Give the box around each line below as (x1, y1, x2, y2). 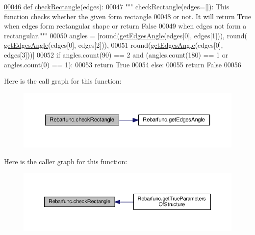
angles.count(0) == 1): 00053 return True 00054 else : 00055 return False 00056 (4, 59, 241, 69)
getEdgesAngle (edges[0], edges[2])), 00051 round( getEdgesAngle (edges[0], (4, 40, 223, 50)
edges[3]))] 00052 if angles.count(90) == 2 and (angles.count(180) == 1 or (4, 49, 229, 59)
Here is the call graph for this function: (4, 76, 122, 86)
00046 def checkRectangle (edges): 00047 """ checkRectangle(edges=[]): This (4, 1, 229, 11)
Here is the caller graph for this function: (4, 156, 127, 166)
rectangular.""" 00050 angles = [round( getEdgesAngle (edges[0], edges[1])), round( (4, 30, 247, 40)
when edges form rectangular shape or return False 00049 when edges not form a (4, 21, 247, 31)
